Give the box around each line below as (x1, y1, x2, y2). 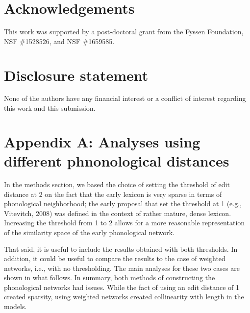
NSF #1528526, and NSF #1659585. (4, 36, 115, 46)
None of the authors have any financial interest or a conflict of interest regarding (4, 93, 246, 103)
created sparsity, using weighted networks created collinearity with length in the (4, 291, 244, 302)
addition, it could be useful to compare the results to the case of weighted (4, 253, 225, 264)
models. (4, 301, 27, 312)
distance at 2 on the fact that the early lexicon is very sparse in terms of (4, 189, 222, 199)
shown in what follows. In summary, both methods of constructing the (4, 272, 215, 283)
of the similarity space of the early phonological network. (4, 227, 175, 237)
